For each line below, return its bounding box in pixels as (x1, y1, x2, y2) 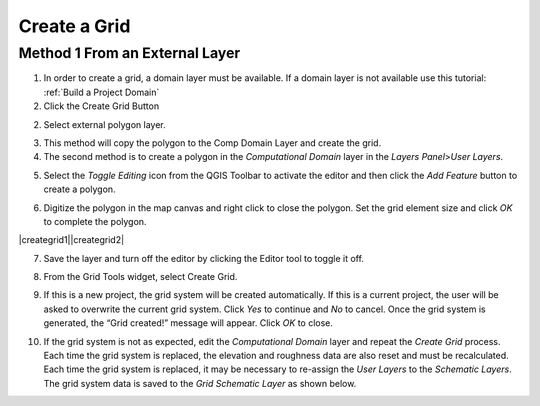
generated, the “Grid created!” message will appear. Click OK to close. (43, 317, 334, 329)
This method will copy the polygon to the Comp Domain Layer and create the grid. (43, 136, 382, 149)
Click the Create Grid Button (43, 100, 160, 112)
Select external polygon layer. (43, 118, 166, 130)
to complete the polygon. (43, 215, 147, 227)
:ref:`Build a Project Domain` (43, 86, 160, 98)
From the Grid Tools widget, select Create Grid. (43, 271, 238, 283)
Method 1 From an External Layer (18, 44, 241, 62)
